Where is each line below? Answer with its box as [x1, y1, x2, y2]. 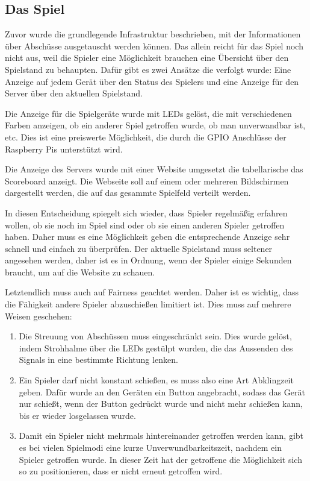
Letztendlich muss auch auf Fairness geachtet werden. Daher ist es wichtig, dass [5, 286, 299, 298]
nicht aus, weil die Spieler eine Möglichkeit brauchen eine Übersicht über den [5, 51, 289, 64]
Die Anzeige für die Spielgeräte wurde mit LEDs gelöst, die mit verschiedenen [5, 107, 292, 119]
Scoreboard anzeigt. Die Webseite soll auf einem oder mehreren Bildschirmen [5, 174, 289, 187]
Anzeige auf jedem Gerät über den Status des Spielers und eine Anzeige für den [5, 75, 299, 87]
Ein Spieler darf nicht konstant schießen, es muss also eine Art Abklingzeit [19, 374, 294, 386]
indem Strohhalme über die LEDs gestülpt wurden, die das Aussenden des [19, 341, 293, 354]
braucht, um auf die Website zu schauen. [5, 265, 155, 278]
